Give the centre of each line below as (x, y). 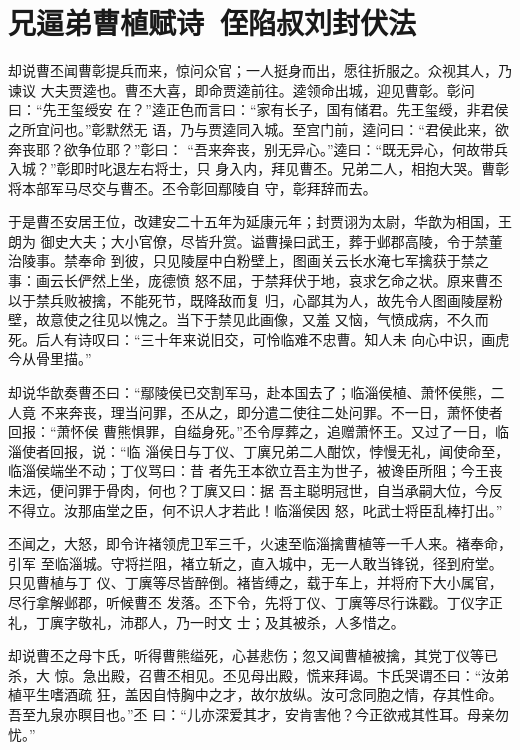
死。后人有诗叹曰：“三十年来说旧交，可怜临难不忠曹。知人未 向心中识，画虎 (259, 338)
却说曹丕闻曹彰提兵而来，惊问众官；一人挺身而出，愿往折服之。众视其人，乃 (260, 70)
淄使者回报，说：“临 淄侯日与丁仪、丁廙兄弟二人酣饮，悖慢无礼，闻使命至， (259, 450)
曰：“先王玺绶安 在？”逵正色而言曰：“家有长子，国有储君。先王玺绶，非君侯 (258, 109)
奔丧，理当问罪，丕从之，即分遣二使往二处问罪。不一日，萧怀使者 (285, 411)
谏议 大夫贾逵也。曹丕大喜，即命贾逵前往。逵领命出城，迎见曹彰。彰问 (241, 89)
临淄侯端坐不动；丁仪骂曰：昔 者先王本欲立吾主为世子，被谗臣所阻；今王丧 (255, 470)
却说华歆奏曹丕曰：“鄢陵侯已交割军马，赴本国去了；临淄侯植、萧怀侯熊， (249, 392)
